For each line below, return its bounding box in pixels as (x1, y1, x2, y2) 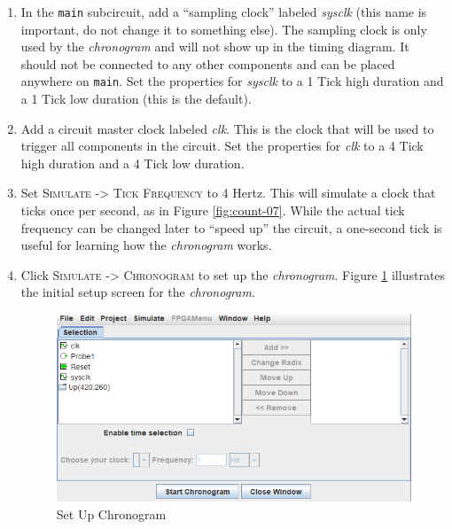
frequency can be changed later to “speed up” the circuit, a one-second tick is (20, 218, 442, 237)
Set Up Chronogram (56, 505, 167, 524)
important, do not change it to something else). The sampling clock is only (20, 19, 427, 38)
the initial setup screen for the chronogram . (20, 283, 255, 301)
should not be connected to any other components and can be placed (20, 54, 395, 73)
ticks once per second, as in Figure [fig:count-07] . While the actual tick (20, 201, 405, 220)
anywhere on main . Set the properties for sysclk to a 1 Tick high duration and (20, 72, 444, 90)
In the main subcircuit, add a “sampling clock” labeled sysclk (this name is (20, 3, 427, 20)
